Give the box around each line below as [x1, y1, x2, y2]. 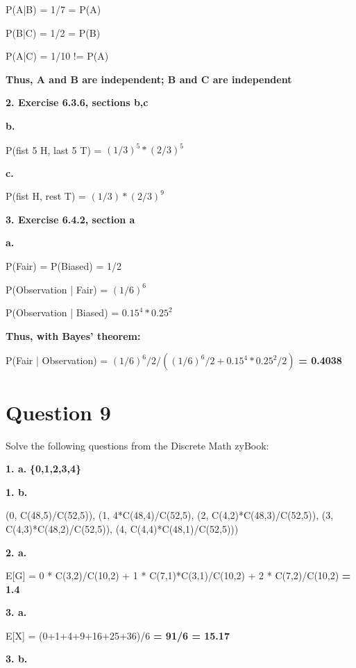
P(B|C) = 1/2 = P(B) [6, 25, 101, 40]
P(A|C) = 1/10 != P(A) [6, 49, 109, 63]
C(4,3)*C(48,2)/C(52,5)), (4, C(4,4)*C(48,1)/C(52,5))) [6, 521, 239, 536]
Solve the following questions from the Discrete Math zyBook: [6, 438, 269, 452]
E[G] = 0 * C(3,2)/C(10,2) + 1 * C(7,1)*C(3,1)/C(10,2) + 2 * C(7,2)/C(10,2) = [6, 568, 351, 583]
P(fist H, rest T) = [6, 189, 86, 203]
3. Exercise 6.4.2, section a [6, 212, 135, 226]
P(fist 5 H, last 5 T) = [6, 142, 102, 157]
